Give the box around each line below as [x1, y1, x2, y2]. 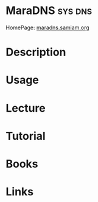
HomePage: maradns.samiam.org [5, 24, 89, 31]
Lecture [5, 101, 46, 115]
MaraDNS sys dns [5, 4, 93, 18]
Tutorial [5, 129, 46, 143]
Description [5, 45, 66, 59]
